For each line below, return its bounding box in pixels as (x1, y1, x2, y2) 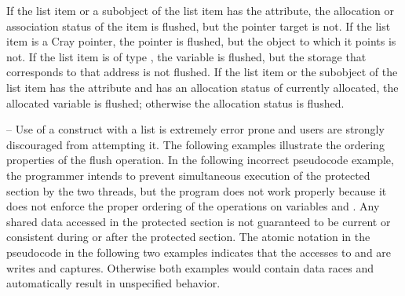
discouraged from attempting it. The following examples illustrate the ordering (6, 136, 385, 152)
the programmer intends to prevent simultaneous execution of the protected (6, 166, 370, 183)
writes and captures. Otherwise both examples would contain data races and (6, 259, 374, 276)
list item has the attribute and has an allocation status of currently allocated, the (6, 79, 399, 95)
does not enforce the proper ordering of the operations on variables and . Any (6, 198, 380, 214)
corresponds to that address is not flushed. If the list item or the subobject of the (6, 64, 398, 80)
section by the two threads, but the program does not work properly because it (6, 182, 387, 199)
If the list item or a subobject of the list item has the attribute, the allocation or (6, 2, 394, 18)
